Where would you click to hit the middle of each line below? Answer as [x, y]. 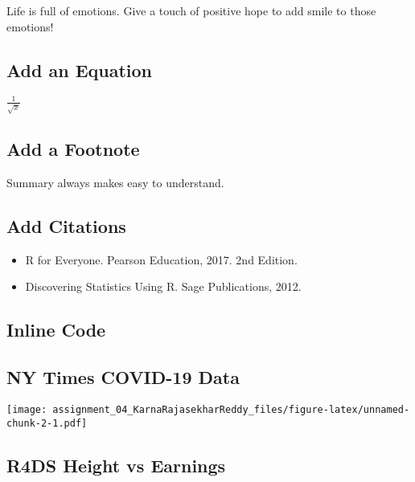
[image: [27, 410]
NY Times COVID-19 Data [123, 377]
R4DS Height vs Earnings [116, 465]
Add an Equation [80, 69]
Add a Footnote [73, 149]
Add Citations [66, 226]
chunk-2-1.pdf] [47, 423]
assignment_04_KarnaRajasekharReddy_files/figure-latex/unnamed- [231, 410]
